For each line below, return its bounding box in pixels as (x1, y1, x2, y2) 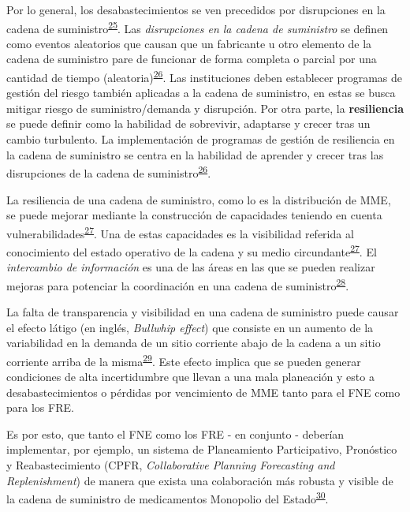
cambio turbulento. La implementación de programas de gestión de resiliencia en (6, 131, 395, 148)
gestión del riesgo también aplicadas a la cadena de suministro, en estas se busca (6, 84, 396, 101)
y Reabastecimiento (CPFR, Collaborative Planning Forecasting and (6, 457, 335, 473)
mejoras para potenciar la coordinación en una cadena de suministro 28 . (6, 275, 349, 293)
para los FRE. (6, 399, 74, 416)
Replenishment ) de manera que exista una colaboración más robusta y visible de (6, 472, 393, 488)
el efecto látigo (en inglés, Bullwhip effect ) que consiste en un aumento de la (6, 319, 374, 335)
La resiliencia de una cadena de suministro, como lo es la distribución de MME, (6, 191, 391, 207)
